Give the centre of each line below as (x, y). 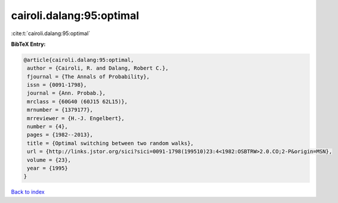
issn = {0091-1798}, (57, 85)
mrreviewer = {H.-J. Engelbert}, (76, 118)
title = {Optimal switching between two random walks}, (110, 143)
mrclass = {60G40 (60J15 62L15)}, (77, 101)
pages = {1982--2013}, (60, 135)
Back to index (28, 192)
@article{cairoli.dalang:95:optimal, (79, 60)
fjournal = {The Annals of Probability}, (88, 76)
